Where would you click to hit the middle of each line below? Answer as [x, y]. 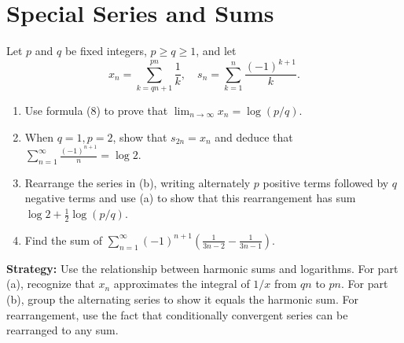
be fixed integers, [106, 51]
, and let [216, 51]
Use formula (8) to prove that [96, 111]
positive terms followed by [326, 182]
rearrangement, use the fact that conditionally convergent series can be [177, 314]
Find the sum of [64, 240]
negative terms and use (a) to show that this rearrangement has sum [190, 198]
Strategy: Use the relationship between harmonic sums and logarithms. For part [202, 268]
